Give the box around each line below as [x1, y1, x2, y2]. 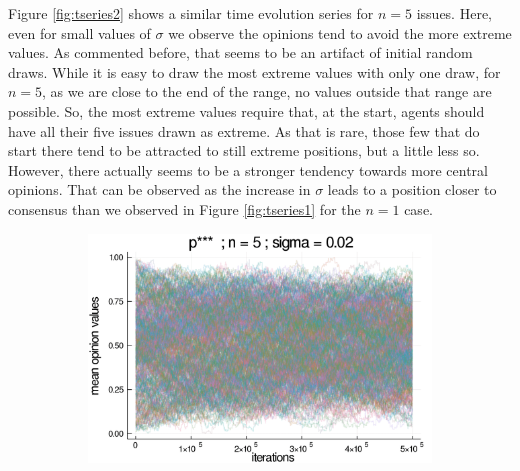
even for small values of [8, 22, 151, 43]
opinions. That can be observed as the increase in [8, 179, 311, 200]
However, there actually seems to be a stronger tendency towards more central [8, 159, 489, 180]
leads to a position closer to [327, 179, 497, 200]
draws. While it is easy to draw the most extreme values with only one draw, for [8, 61, 501, 82]
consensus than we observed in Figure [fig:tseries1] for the [8, 198, 361, 219]
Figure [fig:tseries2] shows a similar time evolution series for [8, 3, 374, 23]
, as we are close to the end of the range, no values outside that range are [42, 81, 492, 102]
